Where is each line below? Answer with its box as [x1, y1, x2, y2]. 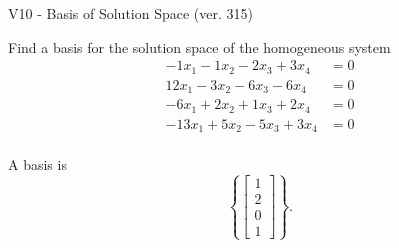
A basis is [8, 154, 67, 175]
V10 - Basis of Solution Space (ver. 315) [8, 3, 253, 23]
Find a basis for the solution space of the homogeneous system [8, 36, 391, 57]
